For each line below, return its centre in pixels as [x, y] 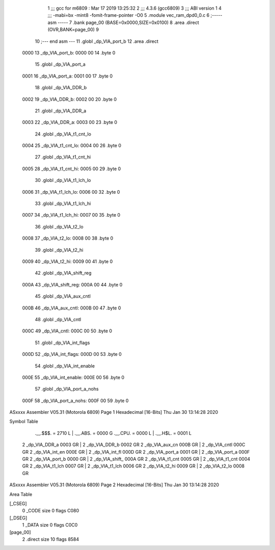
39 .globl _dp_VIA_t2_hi [59, 250]
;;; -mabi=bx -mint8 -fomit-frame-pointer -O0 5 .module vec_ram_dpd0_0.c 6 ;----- [135, 15]
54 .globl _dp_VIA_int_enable [65, 366]
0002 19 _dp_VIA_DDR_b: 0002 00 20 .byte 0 [70, 99]
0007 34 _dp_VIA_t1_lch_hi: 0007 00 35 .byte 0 [71, 215]
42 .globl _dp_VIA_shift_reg [63, 273]
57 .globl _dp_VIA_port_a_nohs [67, 389]
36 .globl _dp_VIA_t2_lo [59, 226]
